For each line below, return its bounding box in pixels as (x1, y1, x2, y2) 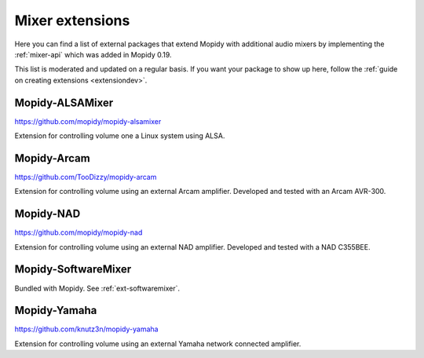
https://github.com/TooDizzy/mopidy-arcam (14, 172, 157, 181)
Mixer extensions (14, 12, 130, 29)
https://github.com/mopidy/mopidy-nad (14, 228, 143, 237)
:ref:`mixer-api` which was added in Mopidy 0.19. (14, 49, 172, 59)
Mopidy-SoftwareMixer (14, 263, 132, 276)
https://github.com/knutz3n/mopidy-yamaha (14, 324, 159, 334)
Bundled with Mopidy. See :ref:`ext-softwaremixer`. (14, 283, 181, 293)
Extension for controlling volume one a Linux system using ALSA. (14, 131, 225, 141)
